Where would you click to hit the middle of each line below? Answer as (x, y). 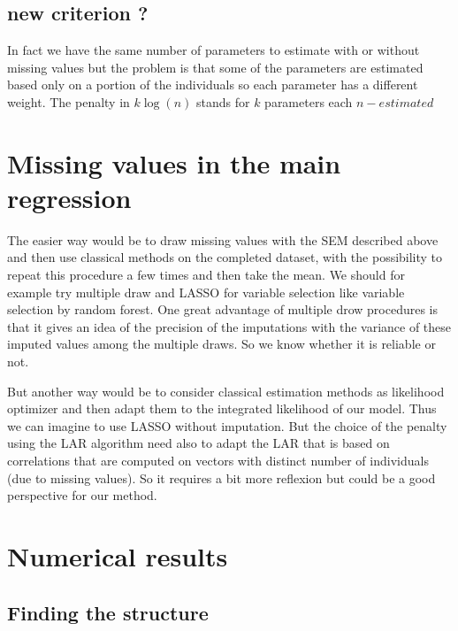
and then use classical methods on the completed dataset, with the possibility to (225, 257)
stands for (223, 101)
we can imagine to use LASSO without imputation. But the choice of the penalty (227, 425)
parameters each (309, 101)
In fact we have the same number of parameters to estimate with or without (214, 50)
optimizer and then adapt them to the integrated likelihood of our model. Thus (222, 408)
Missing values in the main (174, 162)
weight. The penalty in (69, 101)
